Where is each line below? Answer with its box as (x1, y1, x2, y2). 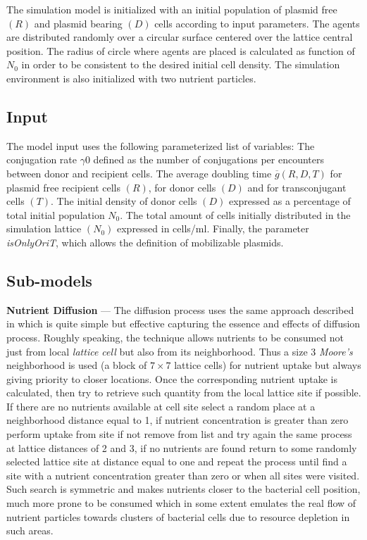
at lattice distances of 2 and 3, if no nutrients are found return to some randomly (6, 440, 357, 455)
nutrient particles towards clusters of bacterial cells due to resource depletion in (6, 509, 350, 524)
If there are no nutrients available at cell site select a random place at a (6, 398, 316, 413)
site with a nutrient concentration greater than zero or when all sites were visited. (6, 467, 360, 482)
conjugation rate (6, 152, 77, 167)
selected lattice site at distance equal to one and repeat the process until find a (6, 454, 347, 469)
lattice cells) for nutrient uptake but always (174, 358, 361, 372)
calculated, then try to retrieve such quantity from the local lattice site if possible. (6, 385, 361, 400)
